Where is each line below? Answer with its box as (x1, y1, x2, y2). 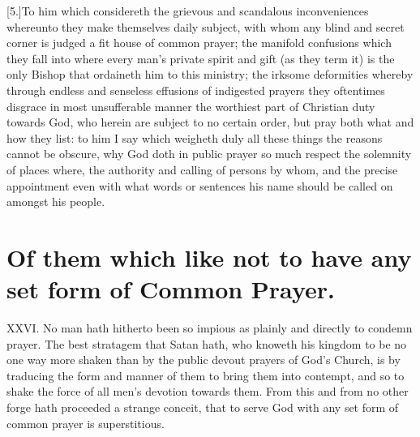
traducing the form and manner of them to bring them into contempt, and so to (6, 366, 405, 383)
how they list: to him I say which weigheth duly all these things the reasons (6, 129, 383, 146)
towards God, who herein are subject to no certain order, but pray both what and (6, 114, 414, 131)
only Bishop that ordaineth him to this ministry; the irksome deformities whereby (6, 66, 414, 83)
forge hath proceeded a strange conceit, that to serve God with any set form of (6, 399, 399, 415)
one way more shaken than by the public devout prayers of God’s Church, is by (6, 351, 401, 368)
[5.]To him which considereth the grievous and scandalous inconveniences (6, 2, 369, 19)
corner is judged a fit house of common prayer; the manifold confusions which (6, 34, 392, 51)
